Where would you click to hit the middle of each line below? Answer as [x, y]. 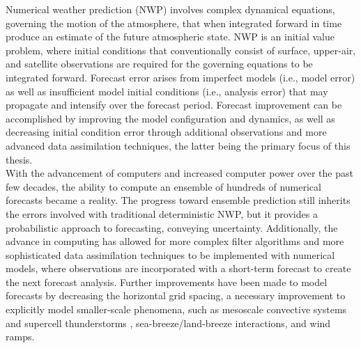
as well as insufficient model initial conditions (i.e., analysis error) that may [167, 91]
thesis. [19, 159]
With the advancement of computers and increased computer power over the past [179, 173]
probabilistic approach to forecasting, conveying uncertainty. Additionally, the [172, 227]
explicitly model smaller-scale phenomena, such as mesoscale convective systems [176, 309]
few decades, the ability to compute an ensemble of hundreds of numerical [163, 186]
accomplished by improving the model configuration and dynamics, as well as [170, 118]
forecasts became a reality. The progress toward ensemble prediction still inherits [178, 200]
